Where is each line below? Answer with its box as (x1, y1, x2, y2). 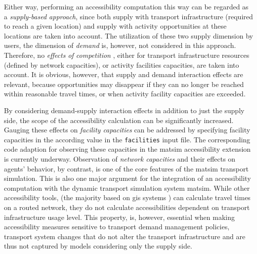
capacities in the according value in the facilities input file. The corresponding (4, 134, 251, 144)
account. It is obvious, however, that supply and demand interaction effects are (4, 69, 243, 80)
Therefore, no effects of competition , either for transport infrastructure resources (4, 49, 250, 60)
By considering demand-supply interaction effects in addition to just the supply (4, 105, 245, 115)
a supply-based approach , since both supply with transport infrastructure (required (4, 11, 253, 21)
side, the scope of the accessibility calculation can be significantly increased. (4, 115, 234, 125)
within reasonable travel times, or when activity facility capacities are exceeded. (4, 88, 246, 99)
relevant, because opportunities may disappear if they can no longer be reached (4, 79, 244, 89)
